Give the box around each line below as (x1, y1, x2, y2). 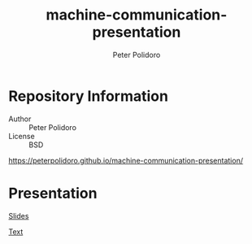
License (8, 131, 35, 141)
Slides (8, 211, 29, 220)
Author (8, 114, 32, 124)
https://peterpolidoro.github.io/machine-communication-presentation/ (8, 155, 244, 165)
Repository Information (8, 87, 169, 105)
